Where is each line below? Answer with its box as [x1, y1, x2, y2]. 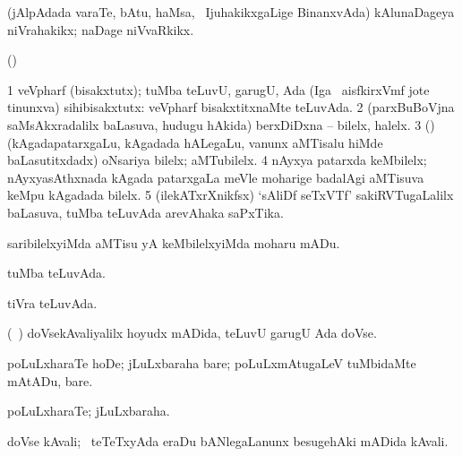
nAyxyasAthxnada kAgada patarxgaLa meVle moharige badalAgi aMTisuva [7, 168, 424, 186]
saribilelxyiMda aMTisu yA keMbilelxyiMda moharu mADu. [7, 233, 340, 252]
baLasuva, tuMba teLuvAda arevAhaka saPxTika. [7, 202, 284, 221]
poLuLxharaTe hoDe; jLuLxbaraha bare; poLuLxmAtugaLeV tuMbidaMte [7, 353, 416, 372]
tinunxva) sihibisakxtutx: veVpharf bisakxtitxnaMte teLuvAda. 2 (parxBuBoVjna [7, 98, 455, 116]
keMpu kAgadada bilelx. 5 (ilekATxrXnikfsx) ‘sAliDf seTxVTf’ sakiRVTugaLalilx [7, 185, 454, 204]
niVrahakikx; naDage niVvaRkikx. [7, 20, 194, 39]
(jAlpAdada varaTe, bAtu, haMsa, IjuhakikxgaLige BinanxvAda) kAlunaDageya [7, 3, 455, 21]
